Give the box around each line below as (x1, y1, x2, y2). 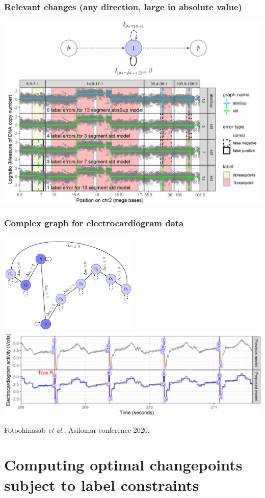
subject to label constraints (4, 474, 199, 495)
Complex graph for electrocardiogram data (4, 217, 184, 229)
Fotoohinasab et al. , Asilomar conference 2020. (4, 424, 150, 435)
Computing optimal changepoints (4, 454, 243, 475)
